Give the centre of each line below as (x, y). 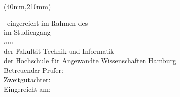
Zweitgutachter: (27, 79)
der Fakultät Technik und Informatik (59, 51)
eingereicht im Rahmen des (47, 22)
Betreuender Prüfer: (34, 70)
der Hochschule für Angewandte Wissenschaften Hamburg (90, 60)
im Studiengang (27, 32)
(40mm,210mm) (27, 6)
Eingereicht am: (27, 89)
